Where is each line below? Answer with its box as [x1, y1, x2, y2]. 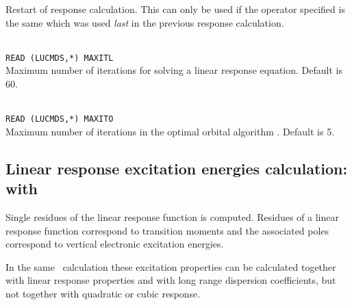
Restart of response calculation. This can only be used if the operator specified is [5, 2, 345, 16]
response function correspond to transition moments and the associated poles [5, 223, 329, 237]
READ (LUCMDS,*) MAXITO [5, 114, 114, 124]
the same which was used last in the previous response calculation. [5, 15, 284, 29]
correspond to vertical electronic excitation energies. [5, 237, 224, 251]
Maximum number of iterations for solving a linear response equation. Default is [5, 63, 342, 77]
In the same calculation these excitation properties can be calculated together [5, 259, 336, 274]
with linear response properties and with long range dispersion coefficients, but [5, 273, 336, 287]
